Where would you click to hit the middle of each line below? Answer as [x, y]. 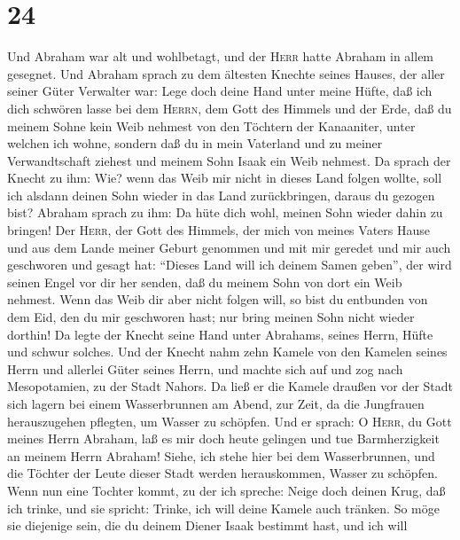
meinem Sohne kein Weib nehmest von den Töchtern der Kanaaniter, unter [211, 125]
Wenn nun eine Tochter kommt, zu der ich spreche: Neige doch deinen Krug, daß [226, 490]
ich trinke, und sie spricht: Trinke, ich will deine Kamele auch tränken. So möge [223, 508]
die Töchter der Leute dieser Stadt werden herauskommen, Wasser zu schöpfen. [222, 473]
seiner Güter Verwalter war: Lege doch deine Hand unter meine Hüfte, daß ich [220, 91]
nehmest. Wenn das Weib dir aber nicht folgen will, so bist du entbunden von [218, 299]
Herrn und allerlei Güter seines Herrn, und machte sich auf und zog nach [205, 368]
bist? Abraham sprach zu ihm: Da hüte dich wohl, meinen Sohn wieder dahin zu [225, 212]
